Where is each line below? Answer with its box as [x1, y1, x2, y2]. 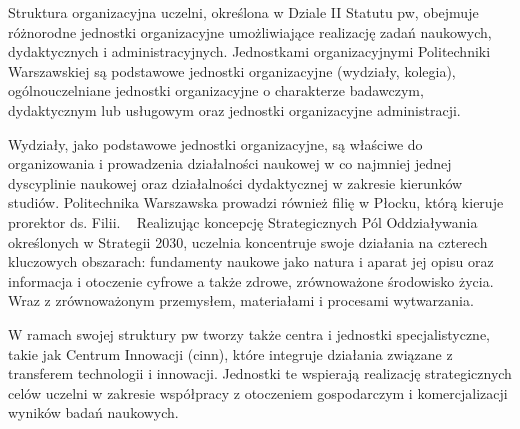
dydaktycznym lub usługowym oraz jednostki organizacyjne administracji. [8, 99, 461, 120]
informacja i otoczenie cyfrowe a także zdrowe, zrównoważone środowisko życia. [8, 270, 494, 291]
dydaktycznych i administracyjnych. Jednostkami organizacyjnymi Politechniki [8, 41, 491, 62]
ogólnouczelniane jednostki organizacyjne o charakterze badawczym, [8, 80, 424, 101]
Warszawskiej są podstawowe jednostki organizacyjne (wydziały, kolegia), [8, 60, 456, 81]
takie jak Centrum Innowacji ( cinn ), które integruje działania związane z [8, 343, 453, 364]
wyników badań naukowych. [8, 402, 179, 423]
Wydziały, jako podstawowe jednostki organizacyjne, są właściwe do [8, 133, 423, 154]
